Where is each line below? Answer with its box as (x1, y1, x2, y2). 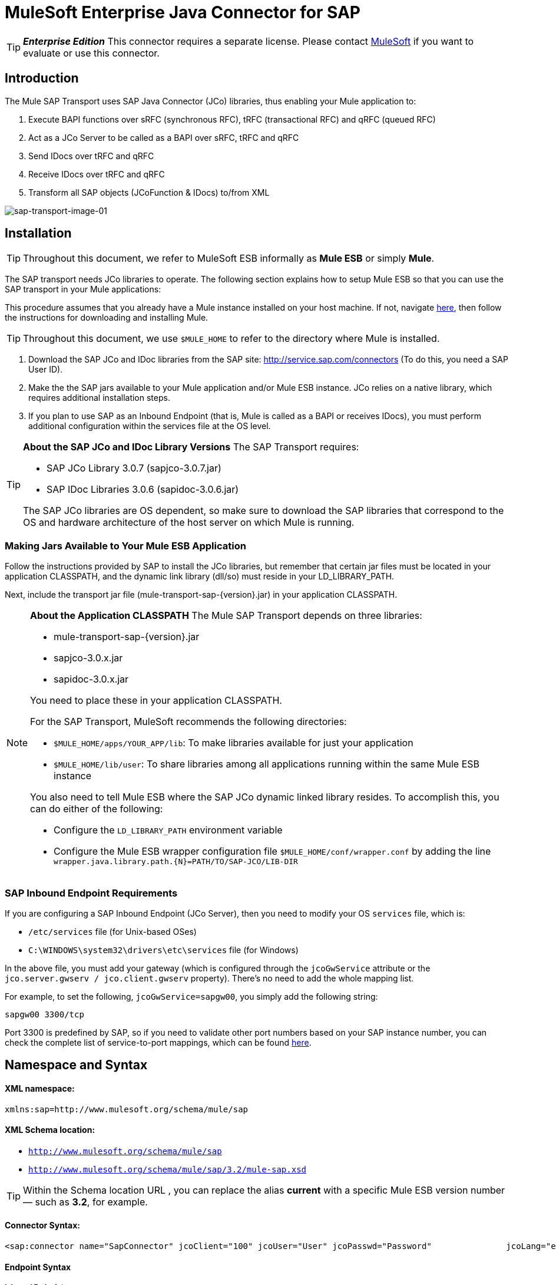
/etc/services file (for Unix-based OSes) (28, 926, 197, 937)
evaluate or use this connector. (23, 47, 160, 59)
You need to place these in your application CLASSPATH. (30, 694, 282, 707)
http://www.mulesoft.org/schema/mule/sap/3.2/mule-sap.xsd (28, 1164, 307, 1174)
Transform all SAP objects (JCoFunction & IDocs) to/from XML (28, 187, 270, 197)
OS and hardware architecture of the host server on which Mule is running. (23, 516, 355, 529)
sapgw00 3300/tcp (5, 1009, 84, 1019)
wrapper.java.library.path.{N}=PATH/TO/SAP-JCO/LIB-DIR (54, 857, 298, 866)
